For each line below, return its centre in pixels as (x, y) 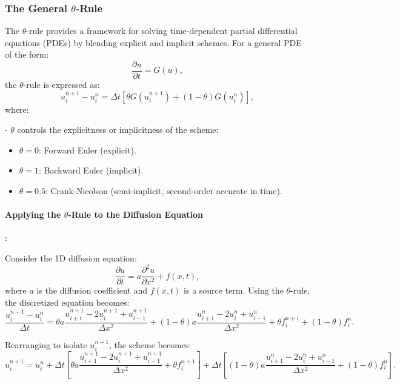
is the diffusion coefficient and (92, 290)
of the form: (27, 54)
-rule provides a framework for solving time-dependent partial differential (162, 31)
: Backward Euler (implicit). (91, 170)
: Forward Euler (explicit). (88, 150)
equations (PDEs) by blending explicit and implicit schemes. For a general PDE (153, 42)
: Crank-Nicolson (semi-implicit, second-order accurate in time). (164, 191)
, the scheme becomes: (150, 344)
